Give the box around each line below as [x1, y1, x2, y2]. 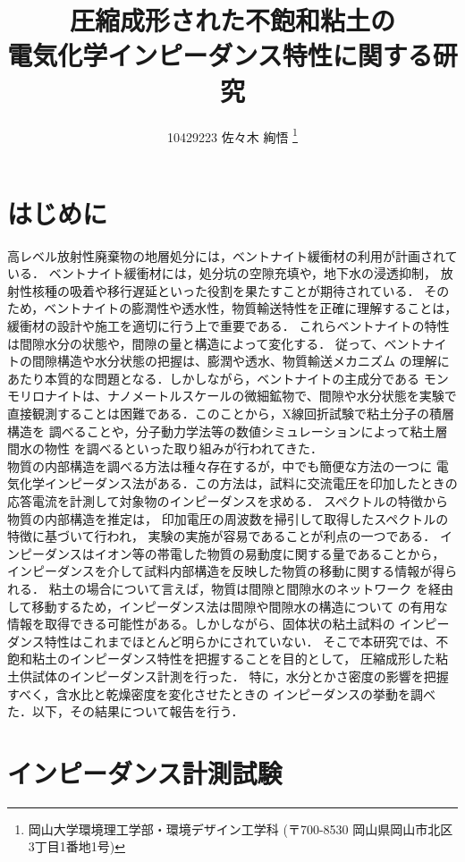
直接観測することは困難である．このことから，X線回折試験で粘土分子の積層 [7, 404, 454, 423]
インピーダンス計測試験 [7, 754, 283, 790]
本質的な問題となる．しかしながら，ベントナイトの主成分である [44, 368, 420, 387]
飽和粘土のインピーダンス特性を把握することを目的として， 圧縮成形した [7, 649, 435, 668]
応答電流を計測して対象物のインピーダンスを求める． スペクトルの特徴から [7, 492, 448, 510]
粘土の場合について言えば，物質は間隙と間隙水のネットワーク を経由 [48, 579, 453, 597]
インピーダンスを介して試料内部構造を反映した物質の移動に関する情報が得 [7, 562, 445, 580]
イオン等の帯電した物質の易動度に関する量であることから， [94, 544, 445, 562]
